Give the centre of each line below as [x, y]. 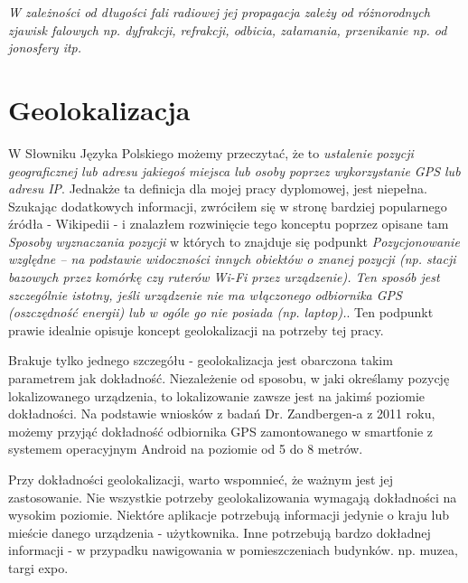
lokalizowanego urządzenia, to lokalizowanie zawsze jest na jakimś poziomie [217, 395]
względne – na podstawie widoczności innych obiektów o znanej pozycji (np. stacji [232, 259]
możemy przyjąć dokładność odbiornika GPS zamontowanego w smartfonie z [220, 431]
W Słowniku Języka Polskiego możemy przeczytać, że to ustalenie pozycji [211, 152]
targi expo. [38, 567]
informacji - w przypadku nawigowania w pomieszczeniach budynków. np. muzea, [233, 550]
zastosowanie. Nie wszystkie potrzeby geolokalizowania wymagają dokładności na [233, 497]
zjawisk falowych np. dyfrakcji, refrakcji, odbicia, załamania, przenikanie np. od [228, 29]
